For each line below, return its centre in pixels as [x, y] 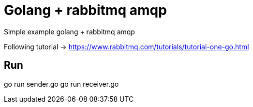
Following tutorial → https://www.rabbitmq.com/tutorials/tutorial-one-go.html [126, 46]
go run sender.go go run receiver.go [61, 84]
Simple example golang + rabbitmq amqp [69, 31]
